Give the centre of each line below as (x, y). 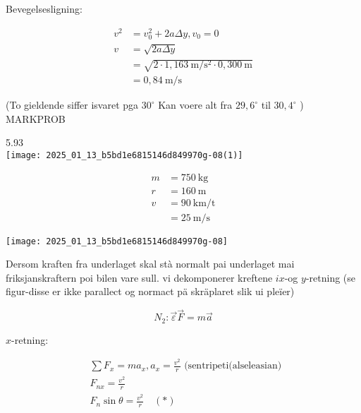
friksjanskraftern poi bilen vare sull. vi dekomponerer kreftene (139, 277)
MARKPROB (36, 118)
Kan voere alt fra (195, 105)
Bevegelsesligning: (44, 8)
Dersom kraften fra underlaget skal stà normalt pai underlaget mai (150, 264)
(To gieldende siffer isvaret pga (72, 105)
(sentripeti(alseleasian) (233, 366)
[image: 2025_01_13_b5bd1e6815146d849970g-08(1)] (124, 155)
